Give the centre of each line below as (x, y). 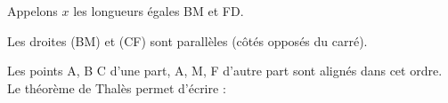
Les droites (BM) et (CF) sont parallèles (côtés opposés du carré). (187, 40)
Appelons (33, 11)
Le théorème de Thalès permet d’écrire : (117, 87)
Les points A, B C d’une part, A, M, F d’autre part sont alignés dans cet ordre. (225, 71)
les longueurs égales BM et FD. (159, 11)
